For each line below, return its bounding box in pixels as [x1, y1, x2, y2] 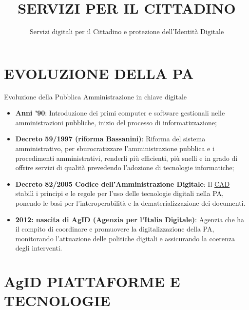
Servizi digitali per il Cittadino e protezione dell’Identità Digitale [29, 26, 224, 37]
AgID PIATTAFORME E [4, 271, 180, 291]
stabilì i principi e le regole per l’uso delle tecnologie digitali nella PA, [15, 188, 224, 198]
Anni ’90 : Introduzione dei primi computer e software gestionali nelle [15, 108, 225, 118]
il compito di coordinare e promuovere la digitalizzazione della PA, [15, 224, 214, 234]
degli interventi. [15, 243, 62, 253]
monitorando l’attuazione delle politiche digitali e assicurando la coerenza [15, 233, 235, 243]
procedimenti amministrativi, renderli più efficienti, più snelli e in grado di [15, 153, 238, 163]
